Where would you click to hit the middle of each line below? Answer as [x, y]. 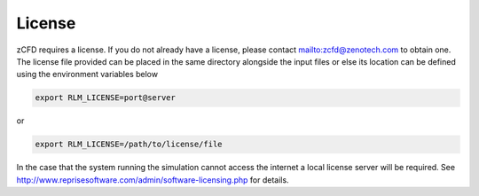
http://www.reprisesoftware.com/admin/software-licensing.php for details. [153, 180]
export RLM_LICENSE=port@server [106, 98]
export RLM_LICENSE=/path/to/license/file [129, 145]
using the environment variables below [87, 74]
